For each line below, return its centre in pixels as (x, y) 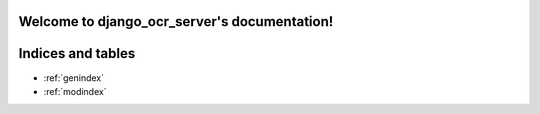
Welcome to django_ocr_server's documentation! (176, 21)
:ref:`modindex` (75, 91)
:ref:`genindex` (74, 77)
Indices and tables (77, 53)
